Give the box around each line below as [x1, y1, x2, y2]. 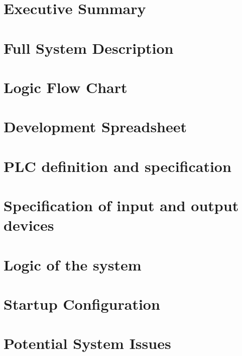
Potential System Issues [4, 333, 171, 353]
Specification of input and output [4, 195, 239, 216]
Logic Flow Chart [4, 76, 128, 97]
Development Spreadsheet [4, 116, 187, 137]
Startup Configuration [4, 294, 160, 314]
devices [4, 215, 54, 235]
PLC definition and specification [4, 155, 231, 176]
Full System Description [4, 37, 174, 58]
